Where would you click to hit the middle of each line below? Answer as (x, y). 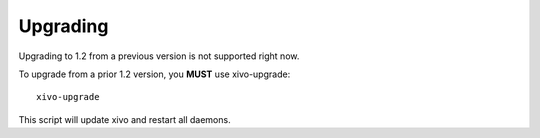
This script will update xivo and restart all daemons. (124, 119)
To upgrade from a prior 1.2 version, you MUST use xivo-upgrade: (154, 74)
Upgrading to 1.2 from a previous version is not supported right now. (159, 56)
